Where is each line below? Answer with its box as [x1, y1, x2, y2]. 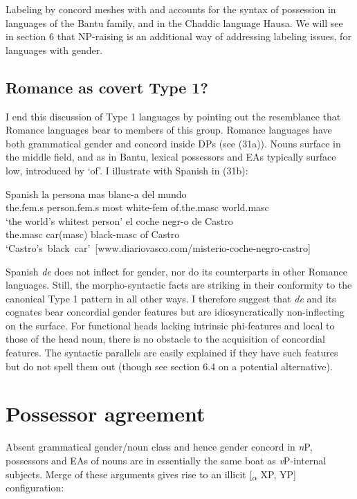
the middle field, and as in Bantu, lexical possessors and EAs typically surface [6, 149, 336, 164]
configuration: [6, 480, 64, 495]
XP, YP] [260, 466, 296, 481]
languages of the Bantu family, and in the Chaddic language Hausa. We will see [6, 15, 343, 30]
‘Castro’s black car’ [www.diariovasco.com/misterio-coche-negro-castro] [6, 240, 311, 255]
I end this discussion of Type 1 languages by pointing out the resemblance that [6, 109, 341, 123]
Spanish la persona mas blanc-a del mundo [6, 186, 187, 201]
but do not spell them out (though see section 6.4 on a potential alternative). [6, 359, 333, 373]
